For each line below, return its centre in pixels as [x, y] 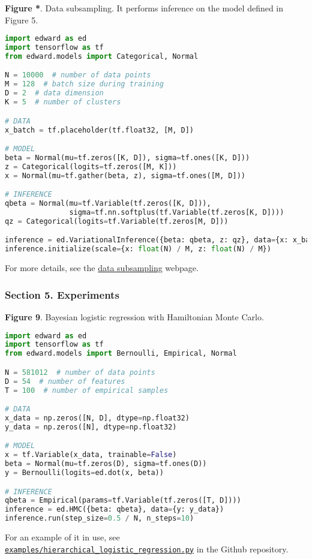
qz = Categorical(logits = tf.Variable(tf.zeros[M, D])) [117, 221]
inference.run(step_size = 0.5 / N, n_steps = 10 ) [100, 519]
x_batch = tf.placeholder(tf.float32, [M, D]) [100, 130]
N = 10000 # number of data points [78, 75]
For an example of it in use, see [62, 537]
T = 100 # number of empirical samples [87, 390]
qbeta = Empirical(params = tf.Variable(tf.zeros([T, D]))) [123, 501]
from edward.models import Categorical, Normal [102, 56]
